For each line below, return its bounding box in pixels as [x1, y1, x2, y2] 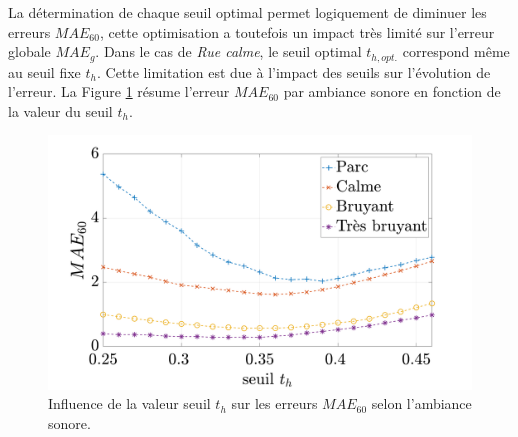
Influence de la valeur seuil [48, 393, 211, 414]
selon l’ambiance [371, 393, 472, 414]
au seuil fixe [8, 61, 81, 82]
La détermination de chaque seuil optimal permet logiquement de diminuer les [8, 2, 487, 22]
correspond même [402, 41, 510, 62]
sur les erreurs [231, 393, 318, 414]
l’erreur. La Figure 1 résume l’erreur [8, 81, 230, 102]
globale [8, 41, 51, 62]
